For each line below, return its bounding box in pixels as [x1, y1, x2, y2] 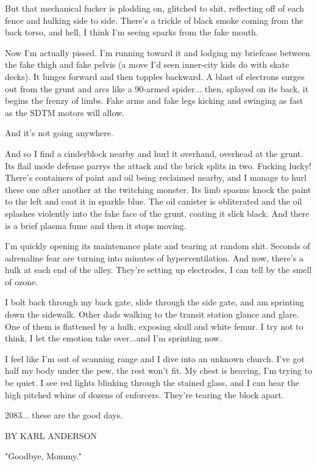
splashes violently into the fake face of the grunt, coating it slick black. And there [5, 206, 310, 219]
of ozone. [5, 275, 38, 288]
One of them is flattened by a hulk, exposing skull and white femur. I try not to [5, 319, 304, 332]
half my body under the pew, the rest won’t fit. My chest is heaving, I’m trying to [5, 364, 312, 377]
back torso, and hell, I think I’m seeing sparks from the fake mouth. [5, 26, 258, 38]
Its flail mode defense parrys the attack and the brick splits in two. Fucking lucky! [5, 159, 312, 172]
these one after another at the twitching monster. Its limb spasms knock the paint [5, 183, 312, 195]
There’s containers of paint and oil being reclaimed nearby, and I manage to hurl [5, 171, 307, 184]
